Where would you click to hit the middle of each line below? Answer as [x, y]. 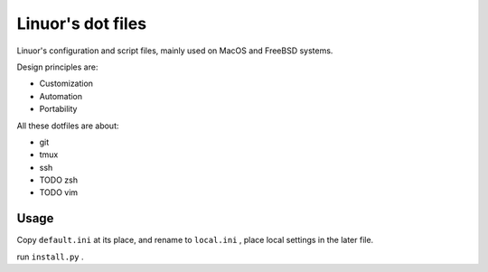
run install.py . [51, 257]
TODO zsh [59, 180]
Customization [66, 84]
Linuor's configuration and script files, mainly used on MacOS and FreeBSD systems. [175, 51]
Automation [61, 96]
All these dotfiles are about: [68, 126]
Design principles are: [57, 67]
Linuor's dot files [82, 23]
